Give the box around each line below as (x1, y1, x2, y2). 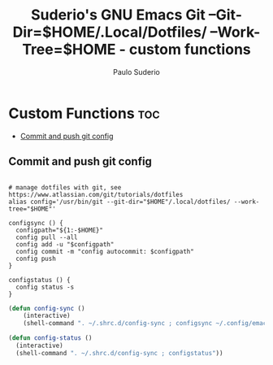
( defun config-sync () (8, 304, 85, 312)
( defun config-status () (8, 334, 93, 342)
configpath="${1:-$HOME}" (15, 226, 104, 234)
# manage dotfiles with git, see (8, 183, 122, 192)
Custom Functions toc (8, 104, 160, 123)
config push (15, 254, 57, 263)
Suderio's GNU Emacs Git (31, 6, 206, 24)
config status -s (15, 283, 75, 291)
